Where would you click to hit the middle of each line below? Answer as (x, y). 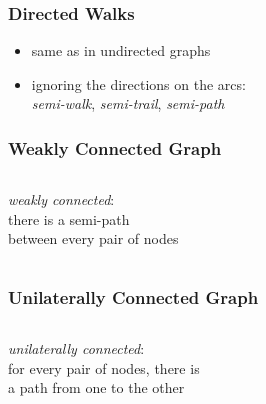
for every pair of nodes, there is (104, 367)
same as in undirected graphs (121, 50)
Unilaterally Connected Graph (133, 296)
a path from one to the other (96, 387)
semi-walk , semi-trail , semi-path (128, 103)
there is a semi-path (69, 218)
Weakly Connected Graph (115, 147)
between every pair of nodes (93, 238)
